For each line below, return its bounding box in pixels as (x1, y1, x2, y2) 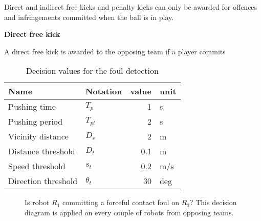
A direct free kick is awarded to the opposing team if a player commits (4, 46, 226, 56)
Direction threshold (8, 175, 78, 187)
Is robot (25, 197, 50, 208)
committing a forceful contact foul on (62, 197, 179, 208)
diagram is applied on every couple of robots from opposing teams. (25, 207, 234, 217)
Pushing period (8, 115, 63, 128)
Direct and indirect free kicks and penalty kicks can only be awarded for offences (4, 2, 257, 12)
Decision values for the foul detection (26, 65, 159, 77)
